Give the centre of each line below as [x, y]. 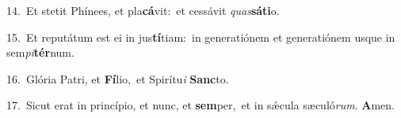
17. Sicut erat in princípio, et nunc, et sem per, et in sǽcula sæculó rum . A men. [200, 105]
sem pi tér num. [40, 52]
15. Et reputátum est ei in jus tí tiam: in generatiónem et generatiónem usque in [201, 37]
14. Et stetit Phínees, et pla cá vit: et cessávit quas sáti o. [143, 10]
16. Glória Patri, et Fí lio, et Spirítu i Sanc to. [118, 78]
